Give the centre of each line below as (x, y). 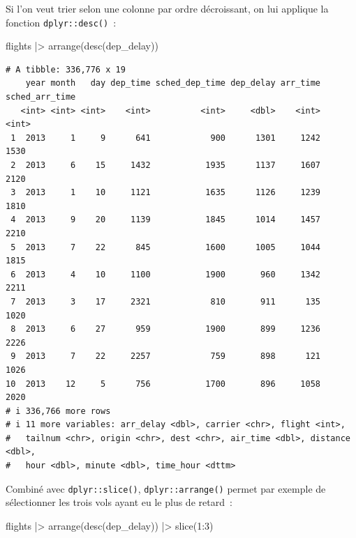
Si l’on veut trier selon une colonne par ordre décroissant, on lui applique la (167, 8)
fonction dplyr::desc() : (61, 22)
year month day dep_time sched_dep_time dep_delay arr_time (173, 83)
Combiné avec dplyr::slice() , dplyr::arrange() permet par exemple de (166, 488)
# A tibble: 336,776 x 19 (66, 69)
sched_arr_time (41, 97)
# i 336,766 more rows (58, 411)
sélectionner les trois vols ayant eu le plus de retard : (119, 502)
